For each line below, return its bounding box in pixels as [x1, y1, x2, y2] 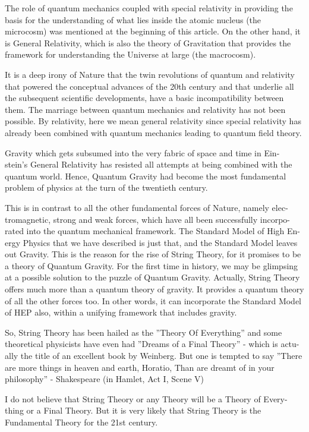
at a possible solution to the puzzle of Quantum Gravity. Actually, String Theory [5, 271, 300, 283]
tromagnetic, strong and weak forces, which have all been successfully [5, 213, 258, 225]
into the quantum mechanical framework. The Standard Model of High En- [26, 225, 300, 237]
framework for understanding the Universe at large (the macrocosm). [5, 48, 256, 61]
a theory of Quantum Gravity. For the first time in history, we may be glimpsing [5, 259, 298, 272]
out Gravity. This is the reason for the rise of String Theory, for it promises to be [5, 248, 301, 260]
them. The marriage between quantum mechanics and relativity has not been [5, 103, 286, 115]
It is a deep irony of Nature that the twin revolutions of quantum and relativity [5, 68, 295, 80]
